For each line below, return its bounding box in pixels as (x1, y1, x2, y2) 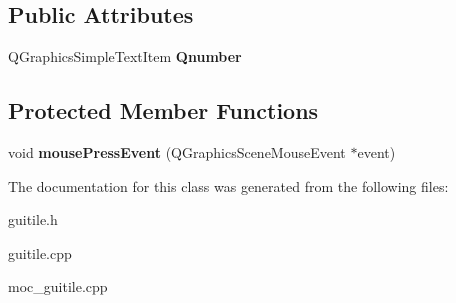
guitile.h (8, 209, 58, 230)
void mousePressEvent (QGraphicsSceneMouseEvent (8, 142, 346, 162)
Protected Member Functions (8, 95, 319, 126)
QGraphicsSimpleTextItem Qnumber (8, 46, 242, 67)
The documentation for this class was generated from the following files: (8, 175, 449, 196)
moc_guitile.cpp (8, 276, 108, 297)
